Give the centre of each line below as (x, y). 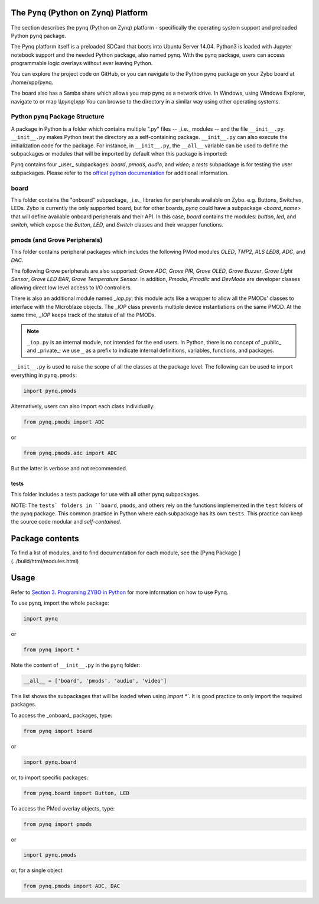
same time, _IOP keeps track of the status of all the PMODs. (84, 315)
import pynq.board (50, 762)
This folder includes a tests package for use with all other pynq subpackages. (105, 495)
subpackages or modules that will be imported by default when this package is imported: (119, 153)
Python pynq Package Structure (58, 117)
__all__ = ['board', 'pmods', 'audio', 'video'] (95, 681)
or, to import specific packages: (50, 777)
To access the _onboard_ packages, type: (61, 715)
